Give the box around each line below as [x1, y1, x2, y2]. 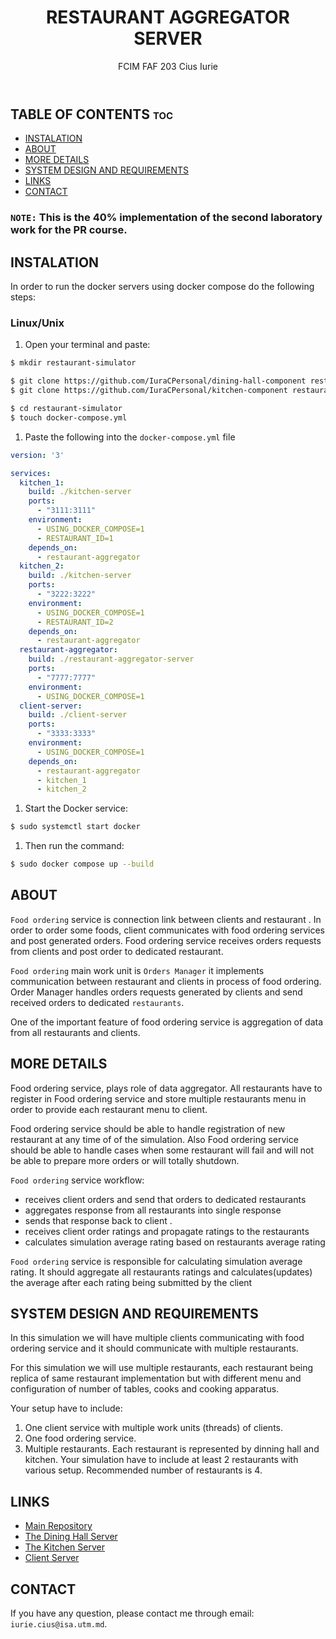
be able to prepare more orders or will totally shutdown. [10, 1154, 240, 1166]
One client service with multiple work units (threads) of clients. [24, 1422, 283, 1434]
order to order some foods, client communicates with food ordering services [10, 924, 326, 936]
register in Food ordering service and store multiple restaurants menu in [10, 1092, 307, 1105]
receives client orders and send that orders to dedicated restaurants [24, 1193, 307, 1205]
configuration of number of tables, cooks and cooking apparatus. [10, 1383, 280, 1395]
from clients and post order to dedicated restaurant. [10, 945, 224, 957]
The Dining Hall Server [24, 1531, 118, 1543]
